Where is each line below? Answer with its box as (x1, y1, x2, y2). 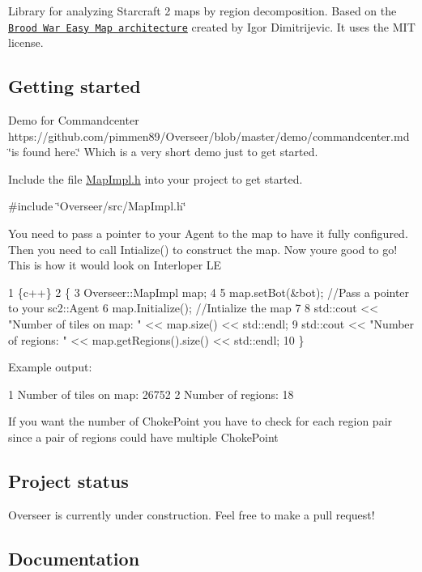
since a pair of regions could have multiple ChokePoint (8, 428, 279, 445)
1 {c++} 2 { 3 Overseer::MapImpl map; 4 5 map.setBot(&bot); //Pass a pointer (8, 283, 410, 300)
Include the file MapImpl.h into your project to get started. (8, 170, 303, 187)
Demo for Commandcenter (8, 112, 139, 129)
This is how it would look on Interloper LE (8, 256, 222, 273)
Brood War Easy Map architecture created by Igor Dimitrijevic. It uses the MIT (8, 18, 416, 35)
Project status (8, 468, 129, 493)
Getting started (8, 74, 141, 99)
